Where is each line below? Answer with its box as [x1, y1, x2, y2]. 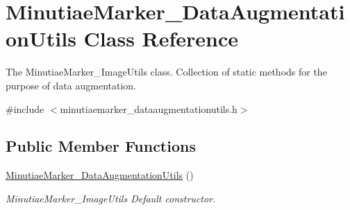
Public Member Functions [6, 135, 196, 157]
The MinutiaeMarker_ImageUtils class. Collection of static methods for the [6, 64, 327, 79]
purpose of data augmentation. [6, 78, 136, 92]
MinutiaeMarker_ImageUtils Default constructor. [6, 191, 216, 205]
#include [6, 101, 44, 116]
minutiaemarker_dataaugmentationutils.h [60, 101, 237, 116]
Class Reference [83, 24, 239, 53]
